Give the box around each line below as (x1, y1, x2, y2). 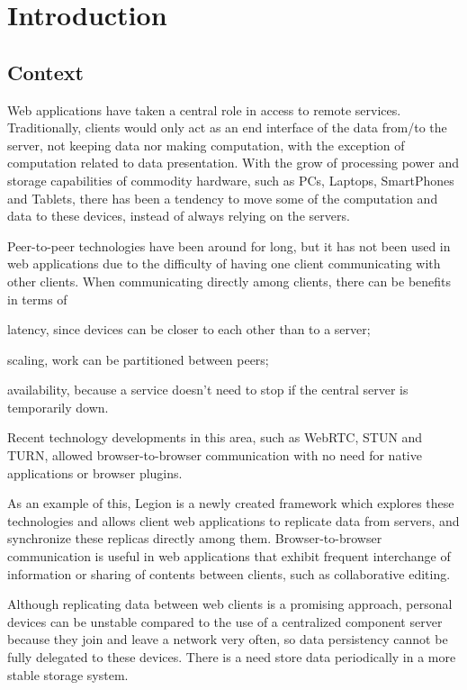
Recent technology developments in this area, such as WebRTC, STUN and (7, 428, 423, 447)
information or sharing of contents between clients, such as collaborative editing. (7, 564, 451, 583)
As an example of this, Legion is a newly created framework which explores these (7, 494, 454, 513)
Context (7, 58, 84, 86)
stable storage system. (7, 665, 129, 684)
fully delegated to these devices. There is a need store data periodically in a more (7, 648, 456, 667)
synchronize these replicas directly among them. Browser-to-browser (7, 529, 382, 548)
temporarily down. (7, 397, 109, 416)
